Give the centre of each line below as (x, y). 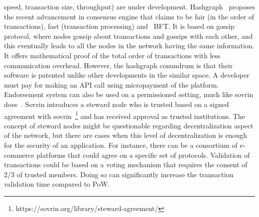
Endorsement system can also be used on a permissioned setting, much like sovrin (129, 94)
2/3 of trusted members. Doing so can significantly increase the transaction (119, 174)
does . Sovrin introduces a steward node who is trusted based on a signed (117, 104)
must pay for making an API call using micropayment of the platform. (112, 84)
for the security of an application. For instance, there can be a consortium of (121, 145)
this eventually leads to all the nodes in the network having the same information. (129, 46)
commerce (19, 155)
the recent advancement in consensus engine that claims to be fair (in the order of (129, 16)
